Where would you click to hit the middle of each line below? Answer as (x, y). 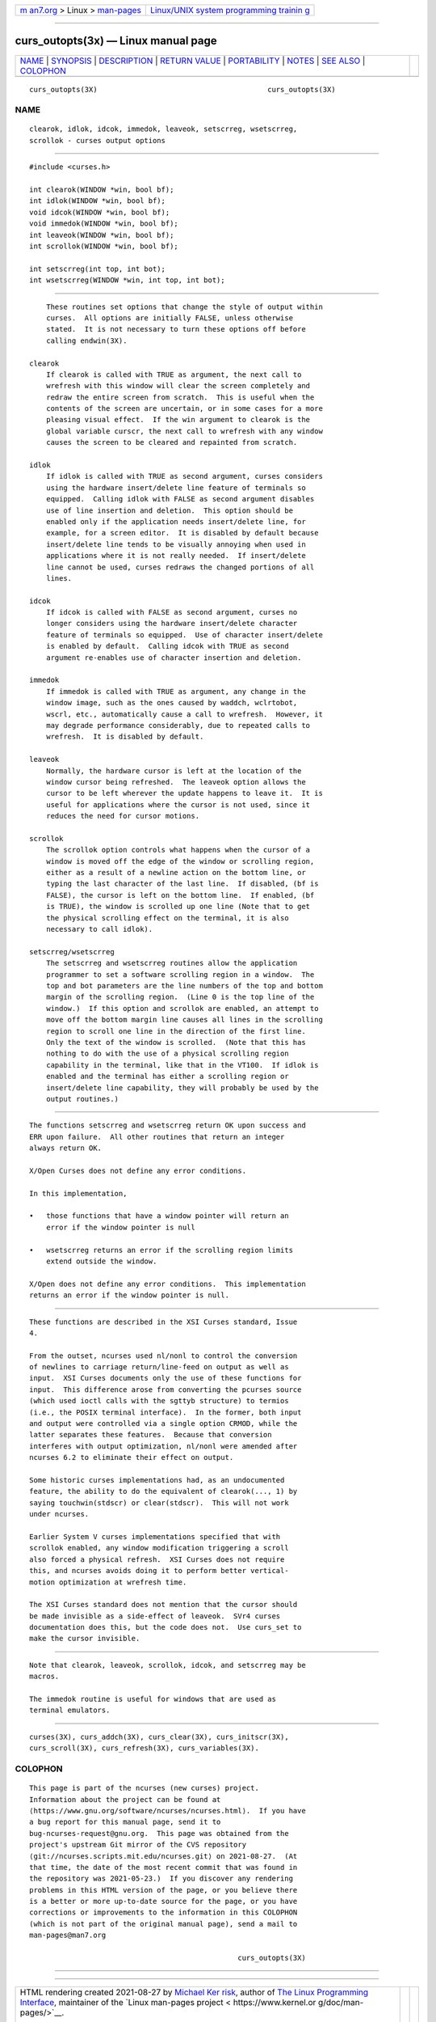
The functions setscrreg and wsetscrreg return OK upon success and (168, 1125)
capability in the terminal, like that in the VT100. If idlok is (182, 1065)
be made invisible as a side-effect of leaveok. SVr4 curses (155, 1616)
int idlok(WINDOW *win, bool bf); (97, 201)
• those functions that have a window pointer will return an (159, 1216)
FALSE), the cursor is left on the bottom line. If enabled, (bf (180, 895)
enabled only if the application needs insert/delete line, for (176, 521)
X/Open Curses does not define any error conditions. (138, 1170)
